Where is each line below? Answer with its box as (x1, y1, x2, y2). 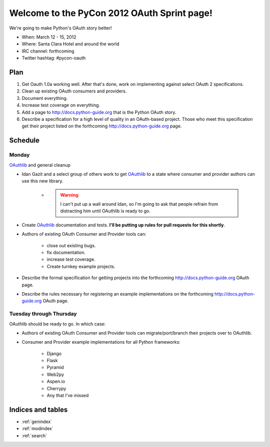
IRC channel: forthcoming (21, 48, 74, 54)
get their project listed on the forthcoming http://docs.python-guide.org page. (21, 123, 182, 129)
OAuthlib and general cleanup (9, 162, 71, 168)
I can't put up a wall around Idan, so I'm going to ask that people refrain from (60, 201, 218, 207)
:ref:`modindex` (21, 426, 53, 432)
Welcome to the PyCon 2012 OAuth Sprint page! (9, 7, 212, 18)
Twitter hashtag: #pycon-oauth (21, 55, 86, 61)
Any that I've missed (46, 393, 89, 399)
